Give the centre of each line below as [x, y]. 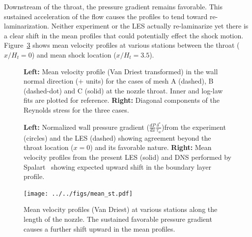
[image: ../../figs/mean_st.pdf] [78, 193]
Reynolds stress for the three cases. [76, 109]
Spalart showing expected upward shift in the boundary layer [117, 166]
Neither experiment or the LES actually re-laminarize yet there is [150, 26]
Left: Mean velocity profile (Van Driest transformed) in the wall [121, 71]
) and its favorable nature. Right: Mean [151, 147]
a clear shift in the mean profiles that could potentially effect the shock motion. [124, 35]
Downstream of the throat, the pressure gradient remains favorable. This [113, 6]
